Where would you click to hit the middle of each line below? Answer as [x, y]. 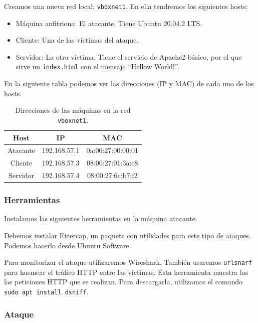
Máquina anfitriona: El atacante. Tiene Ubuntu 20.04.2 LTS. [109, 23]
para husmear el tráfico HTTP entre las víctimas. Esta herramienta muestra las [126, 272]
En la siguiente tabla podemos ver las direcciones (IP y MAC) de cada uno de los [129, 84]
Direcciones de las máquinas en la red [73, 110]
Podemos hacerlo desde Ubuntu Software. [68, 245]
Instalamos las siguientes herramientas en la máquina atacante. [101, 218]
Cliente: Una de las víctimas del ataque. [77, 40]
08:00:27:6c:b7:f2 [112, 175]
